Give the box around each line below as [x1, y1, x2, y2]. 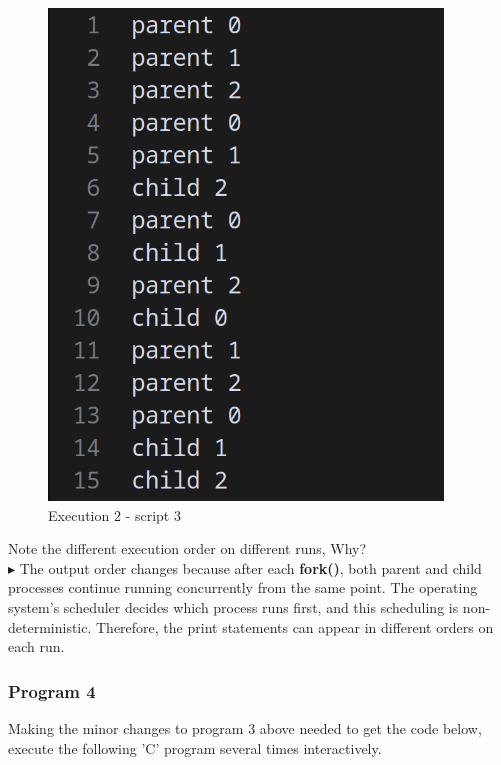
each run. [8, 636, 65, 657]
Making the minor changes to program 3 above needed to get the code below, [8, 717, 482, 738]
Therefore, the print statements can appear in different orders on [96, 616, 494, 637]
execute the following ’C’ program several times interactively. [8, 737, 382, 758]
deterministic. [8, 616, 92, 637]
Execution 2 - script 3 [48, 504, 181, 525]
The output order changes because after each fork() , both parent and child [19, 557, 482, 578]
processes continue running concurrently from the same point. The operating [8, 577, 478, 598]
